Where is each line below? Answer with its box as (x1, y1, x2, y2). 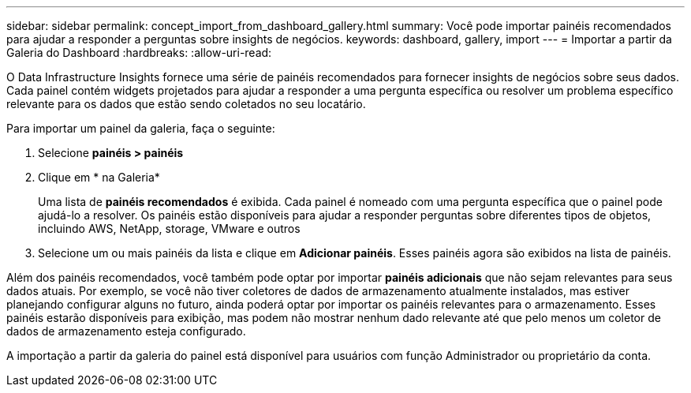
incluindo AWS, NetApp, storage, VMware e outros (38, 222, 301, 235)
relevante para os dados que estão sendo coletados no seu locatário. (6, 97, 366, 110)
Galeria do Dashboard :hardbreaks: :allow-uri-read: (6, 46, 272, 59)
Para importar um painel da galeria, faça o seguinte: (6, 122, 275, 135)
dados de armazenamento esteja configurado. (6, 324, 246, 338)
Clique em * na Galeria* (38, 170, 160, 184)
